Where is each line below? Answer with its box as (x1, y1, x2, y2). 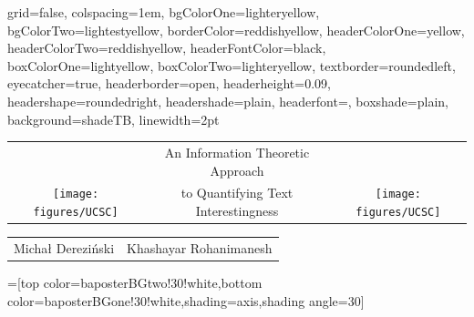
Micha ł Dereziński (14, 238, 115, 257)
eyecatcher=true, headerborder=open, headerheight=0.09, (7, 74, 331, 93)
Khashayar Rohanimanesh (127, 238, 273, 257)
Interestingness (195, 201, 279, 220)
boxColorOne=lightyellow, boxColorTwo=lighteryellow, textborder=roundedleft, (7, 56, 456, 75)
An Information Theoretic (164, 142, 310, 161)
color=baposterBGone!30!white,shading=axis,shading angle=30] (7, 291, 365, 310)
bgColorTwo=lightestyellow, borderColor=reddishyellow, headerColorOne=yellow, (7, 20, 465, 39)
